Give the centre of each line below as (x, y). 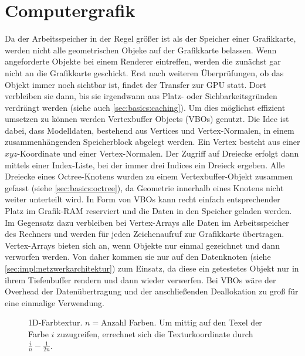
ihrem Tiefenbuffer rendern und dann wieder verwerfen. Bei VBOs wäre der (140, 279)
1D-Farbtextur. (55, 322)
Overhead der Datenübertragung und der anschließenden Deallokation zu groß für (152, 291)
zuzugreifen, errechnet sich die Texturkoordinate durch (155, 333)
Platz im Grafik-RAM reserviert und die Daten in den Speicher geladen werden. (148, 211)
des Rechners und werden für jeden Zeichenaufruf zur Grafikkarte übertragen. (145, 234)
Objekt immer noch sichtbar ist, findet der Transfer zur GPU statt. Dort (135, 84)
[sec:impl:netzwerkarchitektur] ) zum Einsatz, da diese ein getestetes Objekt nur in (152, 268)
